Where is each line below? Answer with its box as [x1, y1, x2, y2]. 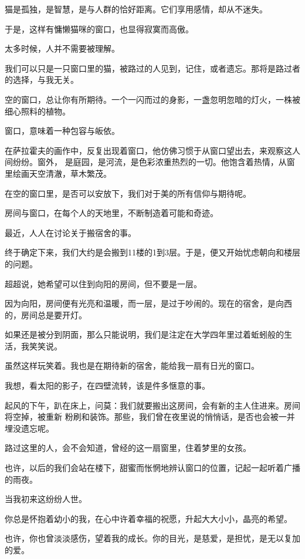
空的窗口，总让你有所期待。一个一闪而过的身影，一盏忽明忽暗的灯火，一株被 [5, 93, 300, 105]
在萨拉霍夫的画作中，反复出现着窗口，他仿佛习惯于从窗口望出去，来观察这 [5, 144, 292, 156]
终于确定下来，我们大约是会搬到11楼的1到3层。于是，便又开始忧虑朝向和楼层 [5, 246, 300, 258]
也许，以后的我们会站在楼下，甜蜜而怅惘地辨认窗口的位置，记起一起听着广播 [5, 462, 300, 474]
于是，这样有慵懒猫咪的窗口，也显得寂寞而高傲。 [5, 22, 194, 35]
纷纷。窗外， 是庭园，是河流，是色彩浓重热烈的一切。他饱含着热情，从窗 [12, 156, 295, 168]
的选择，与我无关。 [5, 73, 79, 86]
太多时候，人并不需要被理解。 [5, 42, 120, 55]
